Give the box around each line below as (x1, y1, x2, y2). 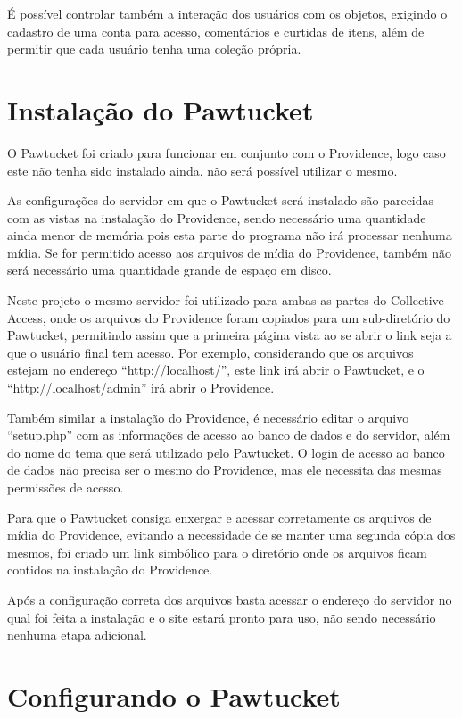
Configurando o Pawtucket (7, 677, 341, 714)
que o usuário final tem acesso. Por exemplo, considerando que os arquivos (7, 343, 414, 361)
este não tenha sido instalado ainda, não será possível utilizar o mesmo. (7, 161, 398, 179)
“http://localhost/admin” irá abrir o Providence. (7, 378, 275, 397)
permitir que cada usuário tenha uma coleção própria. (7, 39, 301, 58)
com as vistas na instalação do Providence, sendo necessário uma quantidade (7, 208, 426, 227)
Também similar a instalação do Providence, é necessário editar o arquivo (7, 408, 409, 426)
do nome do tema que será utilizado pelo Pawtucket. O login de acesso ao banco (7, 442, 445, 461)
